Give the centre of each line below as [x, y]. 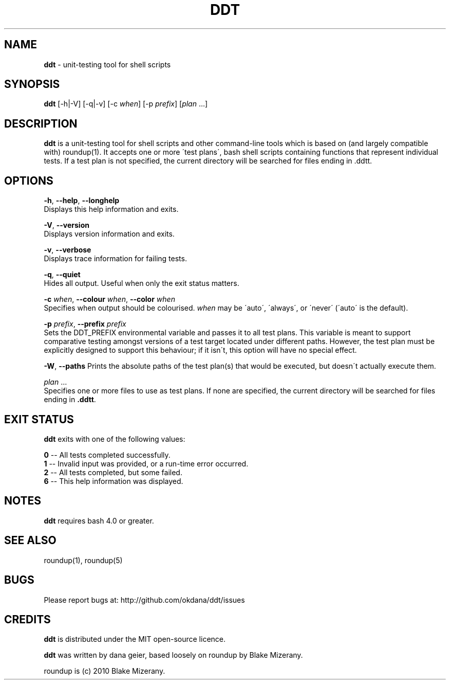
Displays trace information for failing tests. [115, 259]
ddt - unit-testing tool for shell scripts [107, 64]
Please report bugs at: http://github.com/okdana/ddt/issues [144, 600]
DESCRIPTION [41, 123]
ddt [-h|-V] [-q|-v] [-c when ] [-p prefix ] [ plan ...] [126, 104]
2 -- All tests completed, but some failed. [113, 472]
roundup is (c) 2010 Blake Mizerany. [105, 671]
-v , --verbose [68, 250]
